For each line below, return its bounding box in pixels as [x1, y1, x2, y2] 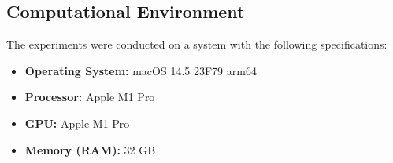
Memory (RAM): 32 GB [24, 141, 156, 158]
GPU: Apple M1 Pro [24, 114, 130, 131]
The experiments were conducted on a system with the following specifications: [6, 36, 387, 53]
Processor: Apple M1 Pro [24, 89, 155, 105]
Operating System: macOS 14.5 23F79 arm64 [24, 62, 257, 78]
